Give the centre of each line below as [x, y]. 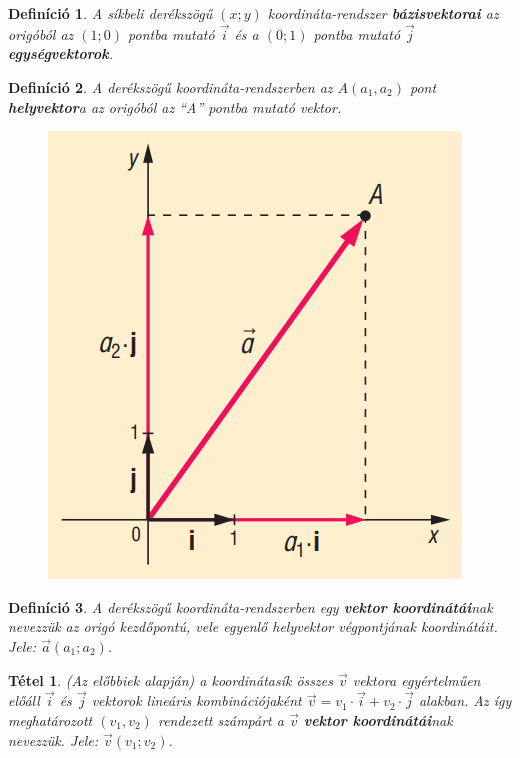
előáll [24, 700]
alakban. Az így [465, 700]
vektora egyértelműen [416, 679]
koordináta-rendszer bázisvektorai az [383, 13]
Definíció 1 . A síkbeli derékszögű [110, 13]
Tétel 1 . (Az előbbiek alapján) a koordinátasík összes [170, 679]
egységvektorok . [61, 53]
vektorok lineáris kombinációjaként [196, 700]
